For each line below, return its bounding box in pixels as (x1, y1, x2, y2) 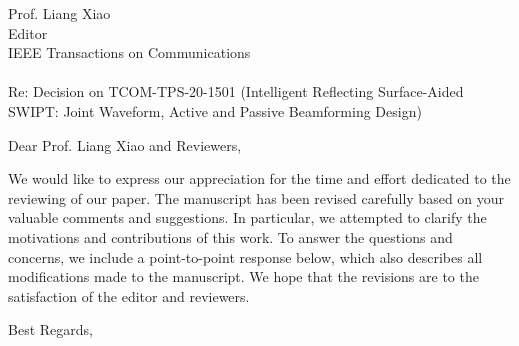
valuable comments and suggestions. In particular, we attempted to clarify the (8, 207, 487, 228)
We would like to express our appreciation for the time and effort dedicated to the (8, 168, 511, 189)
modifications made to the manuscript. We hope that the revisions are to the (8, 266, 479, 287)
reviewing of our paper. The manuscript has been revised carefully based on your (8, 187, 505, 208)
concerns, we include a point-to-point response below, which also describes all (8, 246, 483, 267)
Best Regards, (8, 319, 93, 340)
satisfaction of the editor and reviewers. (8, 285, 250, 306)
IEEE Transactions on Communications (8, 42, 251, 63)
